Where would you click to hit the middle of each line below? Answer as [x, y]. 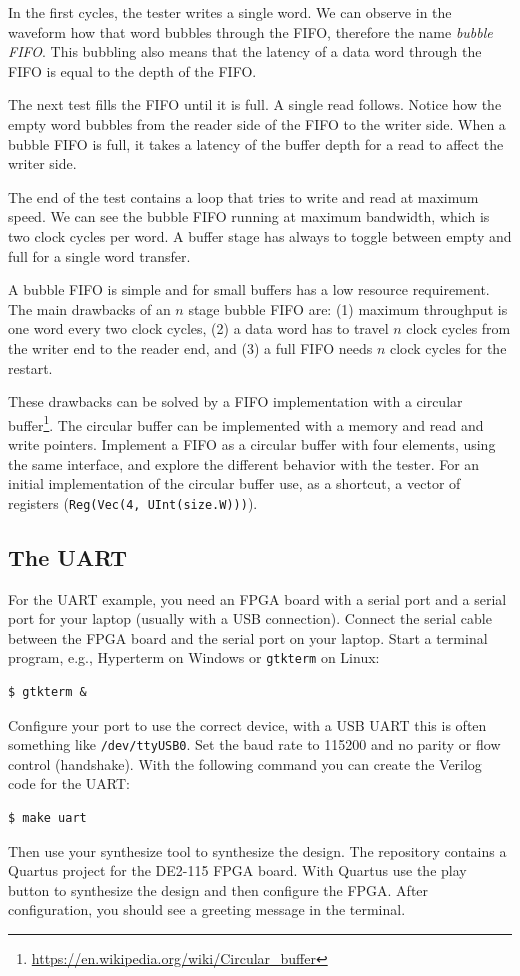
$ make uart [47, 818]
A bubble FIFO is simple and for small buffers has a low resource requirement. [249, 289]
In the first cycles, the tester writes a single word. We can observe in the [230, 12]
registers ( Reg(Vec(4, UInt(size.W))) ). [133, 502]
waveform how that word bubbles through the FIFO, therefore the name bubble [250, 31]
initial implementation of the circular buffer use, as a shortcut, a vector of [234, 483]
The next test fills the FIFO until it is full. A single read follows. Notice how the [255, 104]
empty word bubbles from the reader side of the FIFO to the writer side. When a [257, 123]
